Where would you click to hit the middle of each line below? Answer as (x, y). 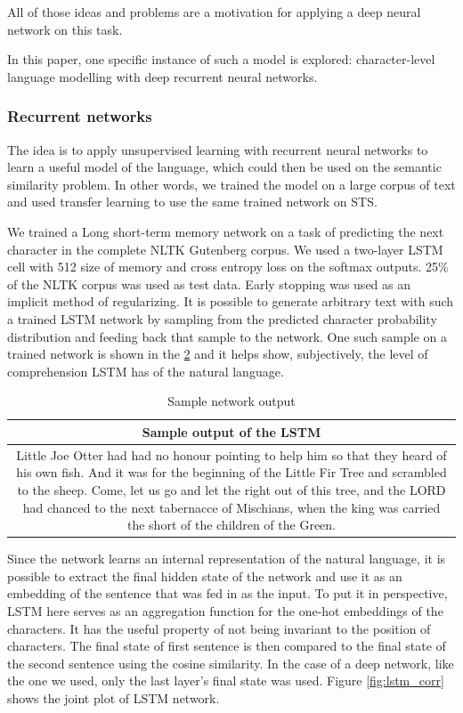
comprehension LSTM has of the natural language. (146, 371)
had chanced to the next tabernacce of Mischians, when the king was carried (231, 507)
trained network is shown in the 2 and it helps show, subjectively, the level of (218, 354)
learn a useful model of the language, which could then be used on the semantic (224, 167)
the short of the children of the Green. (231, 525)
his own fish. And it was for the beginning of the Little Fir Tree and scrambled (231, 472)
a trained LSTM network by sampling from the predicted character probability (222, 318)
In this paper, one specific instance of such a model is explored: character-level (221, 59)
